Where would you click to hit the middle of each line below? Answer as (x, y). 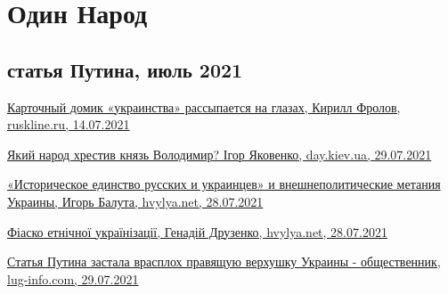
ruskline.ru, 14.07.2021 (69, 124)
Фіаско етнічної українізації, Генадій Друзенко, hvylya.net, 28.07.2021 (197, 231)
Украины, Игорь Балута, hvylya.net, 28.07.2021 (135, 201)
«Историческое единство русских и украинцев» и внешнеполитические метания (224, 184)
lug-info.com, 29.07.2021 (73, 278)
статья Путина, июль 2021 (125, 69)
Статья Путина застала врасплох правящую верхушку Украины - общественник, (224, 261)
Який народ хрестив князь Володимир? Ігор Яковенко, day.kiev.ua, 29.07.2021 (220, 154)
